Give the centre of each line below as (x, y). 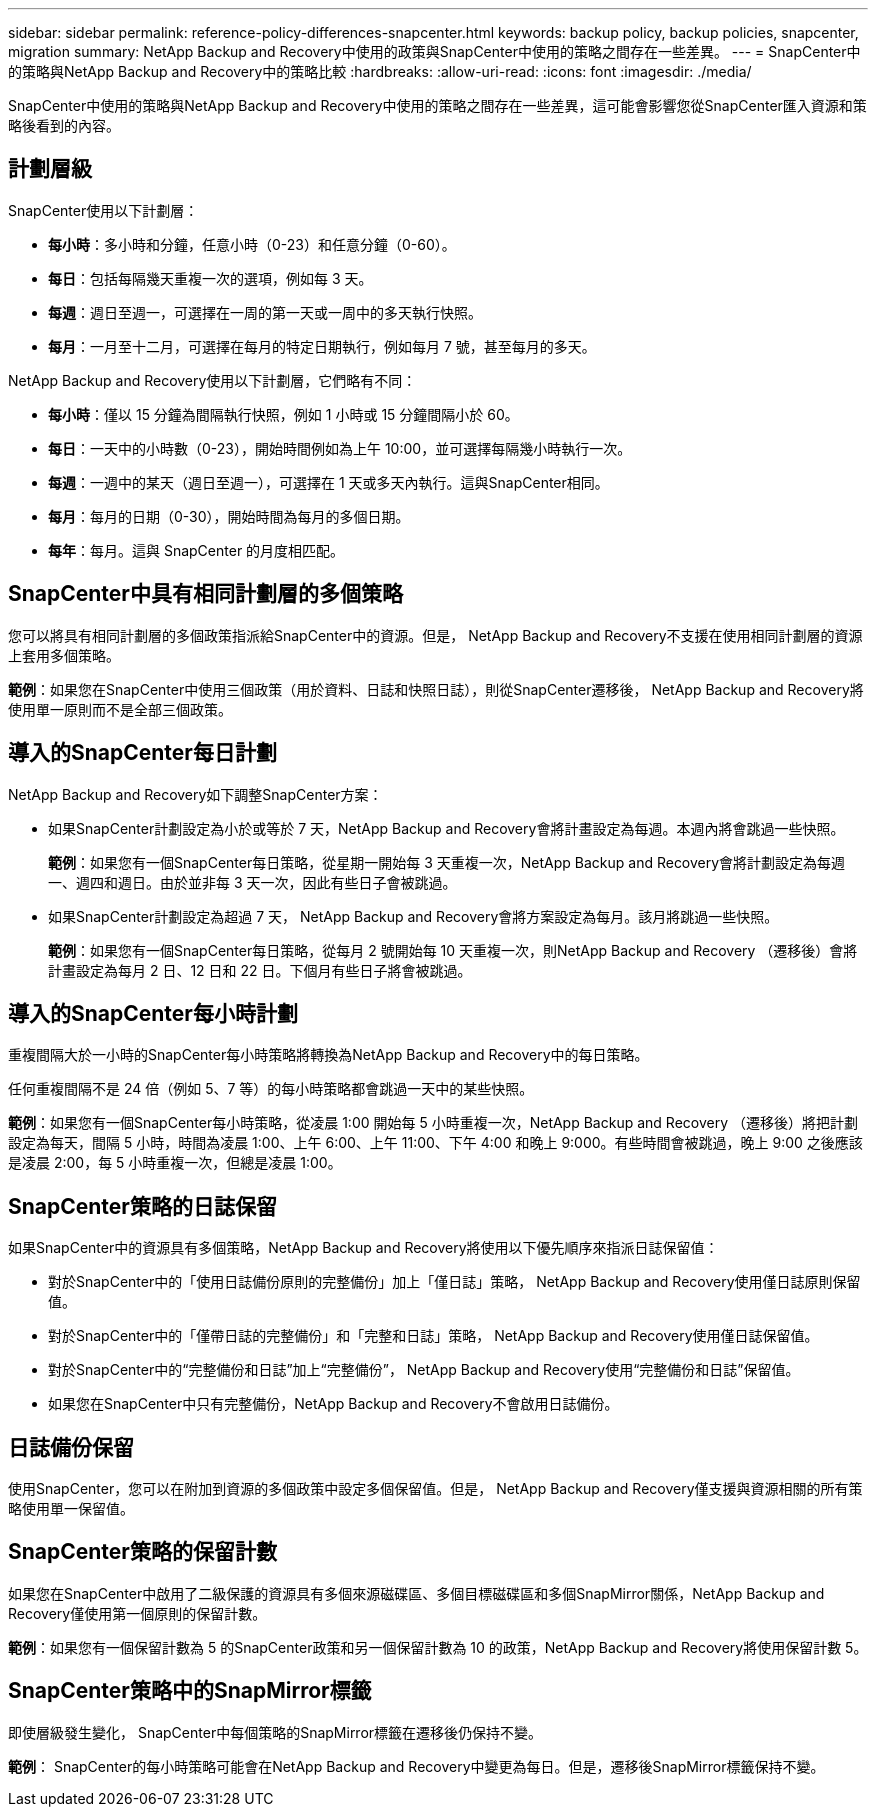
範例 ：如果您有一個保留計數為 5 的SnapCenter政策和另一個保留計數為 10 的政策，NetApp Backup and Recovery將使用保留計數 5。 (438, 1647)
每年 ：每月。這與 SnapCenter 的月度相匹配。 (196, 550)
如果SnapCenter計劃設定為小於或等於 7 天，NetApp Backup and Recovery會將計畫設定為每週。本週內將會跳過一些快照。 (446, 828)
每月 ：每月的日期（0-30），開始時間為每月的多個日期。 (229, 516)
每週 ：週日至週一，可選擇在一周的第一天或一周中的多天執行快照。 (265, 312)
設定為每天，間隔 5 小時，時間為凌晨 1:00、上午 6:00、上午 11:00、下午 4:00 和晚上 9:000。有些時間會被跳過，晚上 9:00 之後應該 (435, 1143)
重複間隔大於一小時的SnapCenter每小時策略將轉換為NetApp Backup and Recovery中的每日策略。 (328, 1055)
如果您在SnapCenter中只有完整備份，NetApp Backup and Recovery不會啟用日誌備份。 (333, 1404)
